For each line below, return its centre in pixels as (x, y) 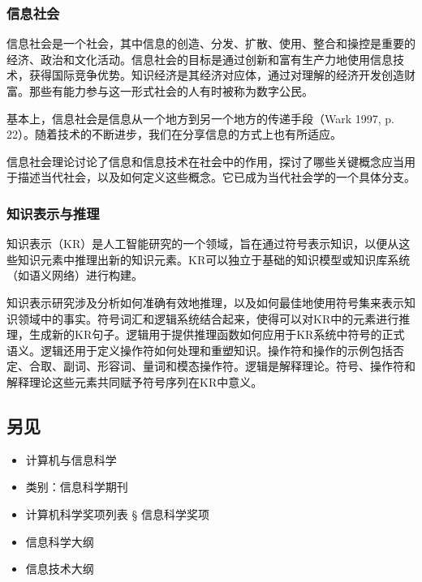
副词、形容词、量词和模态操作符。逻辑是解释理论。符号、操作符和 (239, 366)
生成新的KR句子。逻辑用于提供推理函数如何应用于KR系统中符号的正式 (217, 334)
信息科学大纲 (60, 541)
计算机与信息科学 (71, 459)
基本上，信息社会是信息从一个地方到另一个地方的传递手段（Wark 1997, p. (200, 118)
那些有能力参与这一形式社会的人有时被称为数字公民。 (171, 91)
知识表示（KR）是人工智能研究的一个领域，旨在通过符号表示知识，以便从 (203, 244)
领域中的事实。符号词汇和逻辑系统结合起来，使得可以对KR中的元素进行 (208, 318)
